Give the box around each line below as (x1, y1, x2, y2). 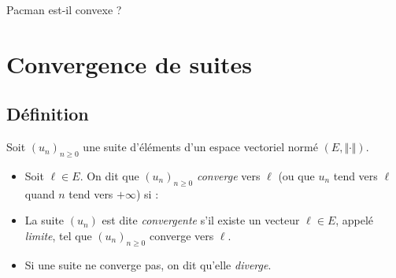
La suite (24, 212, 65, 228)
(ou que (278, 167, 315, 183)
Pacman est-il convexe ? (6, 2, 122, 17)
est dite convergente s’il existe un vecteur (102, 212, 300, 228)
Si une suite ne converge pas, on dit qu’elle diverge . (24, 256, 272, 272)
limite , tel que (24, 227, 92, 243)
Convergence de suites (6, 47, 252, 80)
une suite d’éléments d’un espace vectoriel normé (83, 139, 318, 155)
